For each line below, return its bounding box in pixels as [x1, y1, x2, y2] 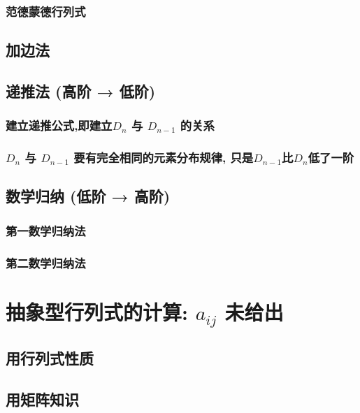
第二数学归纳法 [6, 254, 86, 271]
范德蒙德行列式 [6, 2, 86, 20]
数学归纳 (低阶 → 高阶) [6, 185, 171, 207]
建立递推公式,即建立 [6, 117, 113, 134]
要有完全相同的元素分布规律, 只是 [73, 149, 254, 166]
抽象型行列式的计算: [6, 297, 188, 326]
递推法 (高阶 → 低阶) [6, 80, 156, 102]
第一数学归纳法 [6, 222, 86, 239]
